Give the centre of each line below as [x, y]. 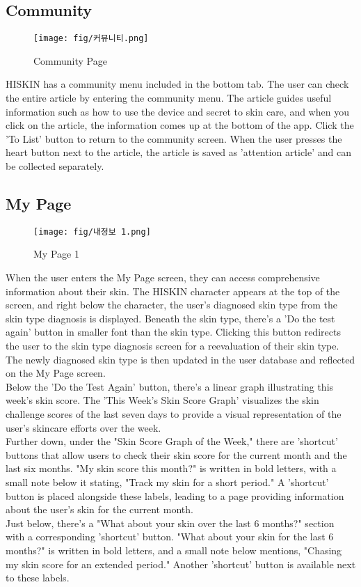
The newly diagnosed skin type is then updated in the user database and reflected [180, 359]
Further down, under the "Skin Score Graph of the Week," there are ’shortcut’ [172, 441]
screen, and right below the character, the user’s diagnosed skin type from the [171, 305]
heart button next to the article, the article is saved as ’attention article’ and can [178, 152]
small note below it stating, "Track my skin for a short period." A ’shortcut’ [167, 482]
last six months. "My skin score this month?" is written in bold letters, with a [171, 468]
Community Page [70, 60]
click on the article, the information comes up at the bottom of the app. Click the [180, 125]
